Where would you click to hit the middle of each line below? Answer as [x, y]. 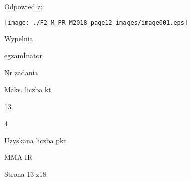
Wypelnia [19, 39]
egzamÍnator [23, 55]
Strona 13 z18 [25, 174]
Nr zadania [21, 72]
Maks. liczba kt [28, 89]
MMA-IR [18, 157]
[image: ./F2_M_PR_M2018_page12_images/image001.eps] [96, 22]
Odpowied [20, 6]
